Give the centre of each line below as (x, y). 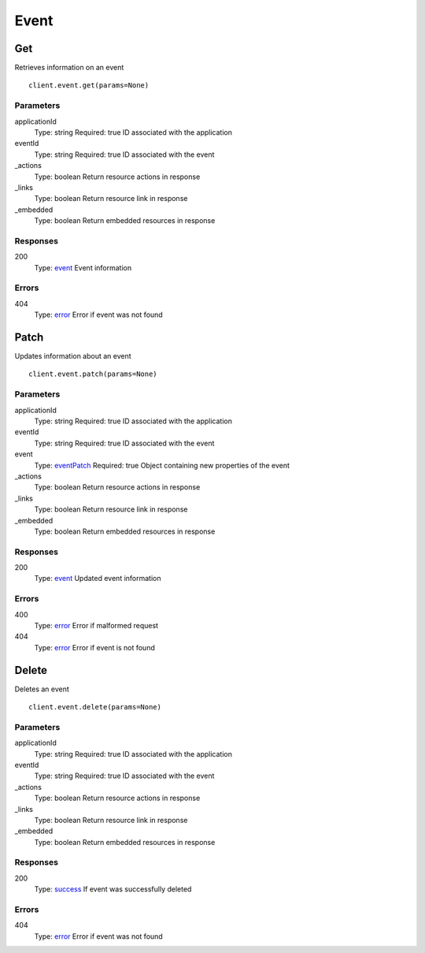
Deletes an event (42, 689)
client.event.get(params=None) (89, 86)
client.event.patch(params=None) (93, 374)
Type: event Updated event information (98, 579)
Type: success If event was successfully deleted (113, 889)
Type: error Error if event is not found (94, 647)
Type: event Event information (83, 267)
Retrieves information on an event (69, 68)
